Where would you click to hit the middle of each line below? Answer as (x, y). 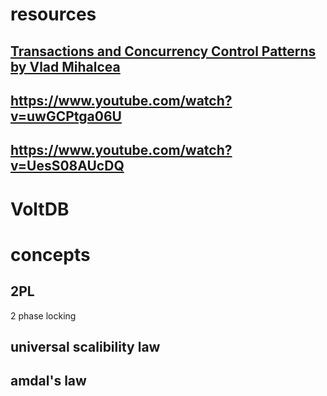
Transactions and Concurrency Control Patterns (163, 51)
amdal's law (48, 381)
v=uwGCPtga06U (66, 116)
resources (53, 14)
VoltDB (40, 209)
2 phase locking (43, 315)
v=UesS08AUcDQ (67, 166)
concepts (50, 254)
